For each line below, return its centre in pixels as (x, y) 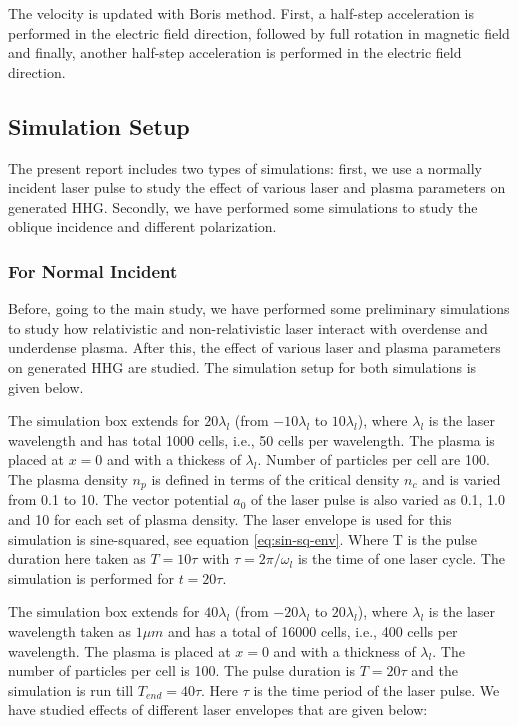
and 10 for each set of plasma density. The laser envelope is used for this (230, 518)
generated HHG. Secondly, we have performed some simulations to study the (243, 206)
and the (434, 670)
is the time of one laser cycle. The (401, 558)
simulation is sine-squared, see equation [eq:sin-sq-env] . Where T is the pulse (242, 538)
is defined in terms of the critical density (275, 478)
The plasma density (68, 478)
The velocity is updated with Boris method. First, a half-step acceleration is (241, 13)
